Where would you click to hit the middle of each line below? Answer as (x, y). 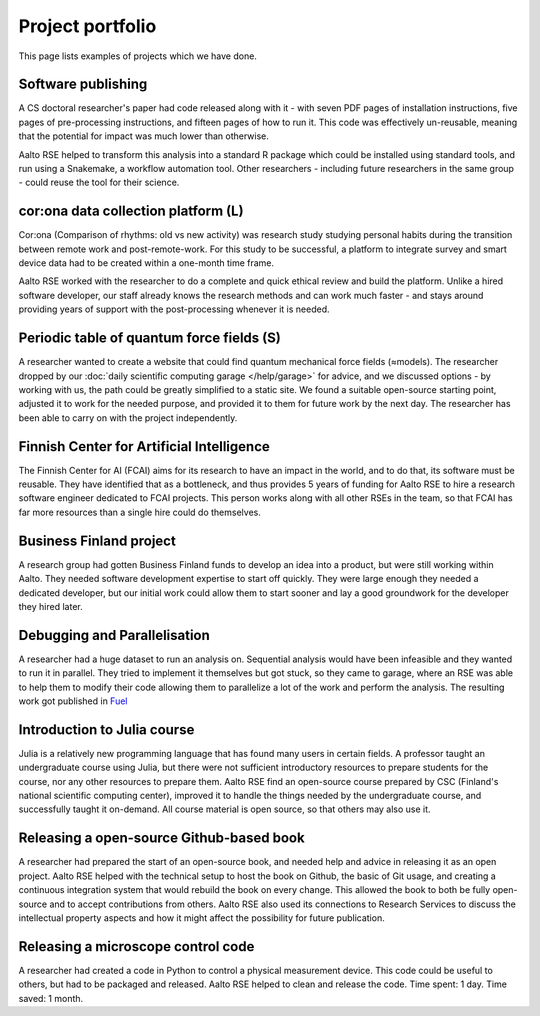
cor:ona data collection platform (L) (131, 211)
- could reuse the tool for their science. (99, 182)
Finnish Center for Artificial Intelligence (144, 446)
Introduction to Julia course (106, 729)
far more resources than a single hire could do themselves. (140, 512)
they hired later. (51, 606)
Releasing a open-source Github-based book (161, 838)
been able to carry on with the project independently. (128, 417)
